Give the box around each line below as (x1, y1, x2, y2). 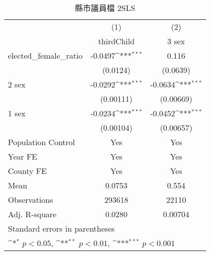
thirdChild (98, 35, 135, 47)
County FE (8, 165, 47, 176)
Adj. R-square (8, 208, 57, 220)
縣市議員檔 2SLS (75, 2, 135, 13)
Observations (8, 194, 53, 205)
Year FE (8, 151, 37, 162)
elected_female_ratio (8, 50, 83, 61)
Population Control (8, 136, 75, 148)
